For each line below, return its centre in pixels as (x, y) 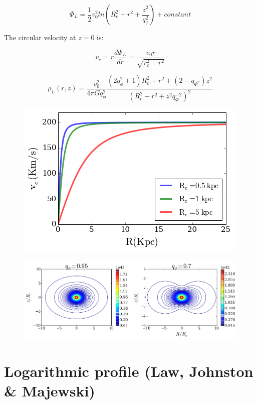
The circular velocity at (40, 37)
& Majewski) (50, 391)
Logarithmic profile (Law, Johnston (129, 371)
